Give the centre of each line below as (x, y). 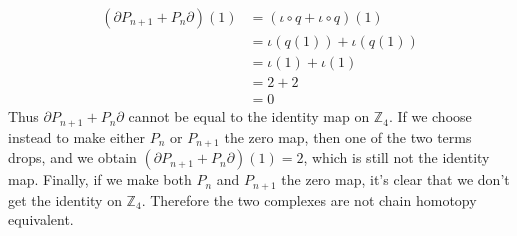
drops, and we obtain (72, 157)
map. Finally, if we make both (100, 179)
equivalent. (41, 219)
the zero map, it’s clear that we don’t (395, 179)
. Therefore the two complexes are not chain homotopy (309, 199)
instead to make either (76, 136)
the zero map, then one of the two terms (348, 136)
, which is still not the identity (396, 157)
